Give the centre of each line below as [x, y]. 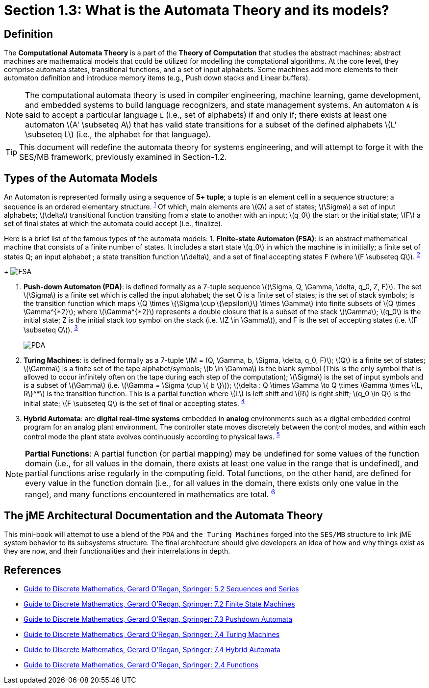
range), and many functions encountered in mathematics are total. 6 [150, 494]
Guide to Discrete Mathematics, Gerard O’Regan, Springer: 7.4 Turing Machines [152, 635]
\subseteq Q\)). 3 [51, 329]
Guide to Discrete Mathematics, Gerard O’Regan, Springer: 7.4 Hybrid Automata [152, 650]
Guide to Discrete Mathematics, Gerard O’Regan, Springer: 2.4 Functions [141, 665]
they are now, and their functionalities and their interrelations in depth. [117, 551]
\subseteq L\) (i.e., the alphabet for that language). [118, 135]
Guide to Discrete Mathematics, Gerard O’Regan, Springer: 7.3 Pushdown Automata [158, 619]
